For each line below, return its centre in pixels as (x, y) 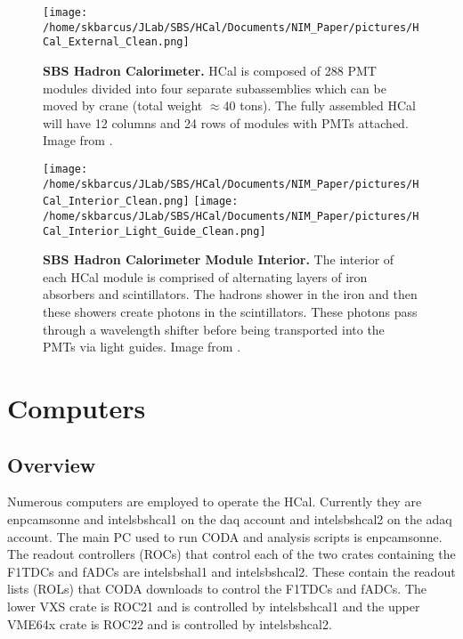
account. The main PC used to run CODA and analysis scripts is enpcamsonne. (225, 536)
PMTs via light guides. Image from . (142, 347)
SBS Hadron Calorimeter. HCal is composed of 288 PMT (210, 70)
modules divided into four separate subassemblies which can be (215, 88)
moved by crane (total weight (123, 105)
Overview (52, 464)
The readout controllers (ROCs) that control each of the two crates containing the (231, 554)
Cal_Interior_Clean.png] (116, 202)
